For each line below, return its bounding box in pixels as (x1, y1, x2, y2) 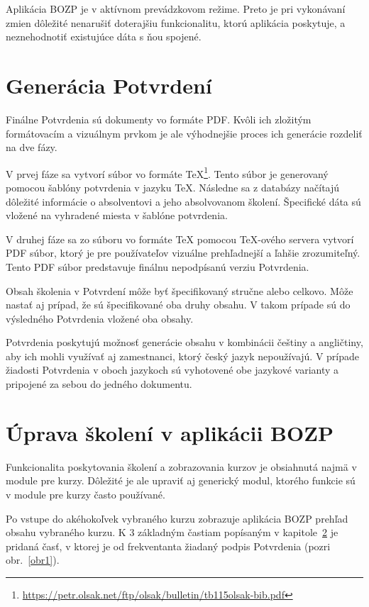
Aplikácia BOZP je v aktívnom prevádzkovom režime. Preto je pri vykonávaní (6, 1, 346, 16)
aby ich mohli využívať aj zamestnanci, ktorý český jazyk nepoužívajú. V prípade (6, 348, 360, 363)
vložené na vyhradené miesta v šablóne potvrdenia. (6, 208, 228, 223)
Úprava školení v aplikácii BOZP (6, 418, 334, 447)
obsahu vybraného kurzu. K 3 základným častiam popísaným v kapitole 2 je (6, 525, 338, 540)
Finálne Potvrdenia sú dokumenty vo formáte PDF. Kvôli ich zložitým (6, 111, 312, 126)
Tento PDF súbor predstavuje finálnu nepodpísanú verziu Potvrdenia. (6, 259, 309, 274)
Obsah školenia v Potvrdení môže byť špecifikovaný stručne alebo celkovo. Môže (6, 283, 353, 298)
